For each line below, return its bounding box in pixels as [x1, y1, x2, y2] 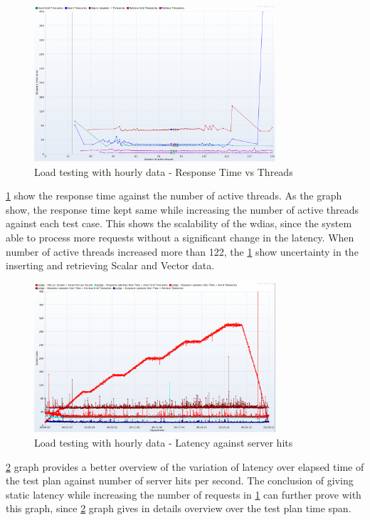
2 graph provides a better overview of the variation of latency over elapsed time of [6, 459, 364, 474]
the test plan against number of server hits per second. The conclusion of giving [6, 473, 354, 488]
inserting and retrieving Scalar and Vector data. [6, 258, 215, 273]
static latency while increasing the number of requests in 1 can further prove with [6, 487, 361, 501]
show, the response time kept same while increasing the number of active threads [6, 202, 359, 217]
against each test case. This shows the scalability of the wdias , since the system [6, 216, 352, 231]
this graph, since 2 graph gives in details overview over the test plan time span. [6, 501, 351, 516]
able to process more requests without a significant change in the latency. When [6, 229, 354, 244]
